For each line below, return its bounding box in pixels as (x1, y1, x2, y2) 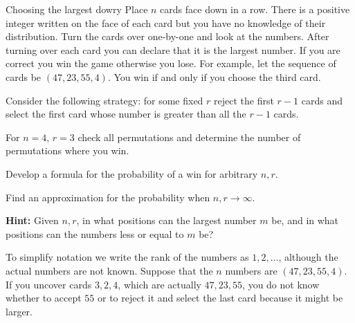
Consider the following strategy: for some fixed (6, 93, 203, 107)
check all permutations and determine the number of (78, 129, 301, 144)
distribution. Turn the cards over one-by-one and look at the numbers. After (6, 29, 329, 44)
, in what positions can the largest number (76, 213, 257, 228)
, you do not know (242, 277, 320, 291)
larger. (6, 304, 33, 318)
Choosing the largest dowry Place (6, 2, 148, 16)
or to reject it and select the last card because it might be (98, 290, 343, 305)
